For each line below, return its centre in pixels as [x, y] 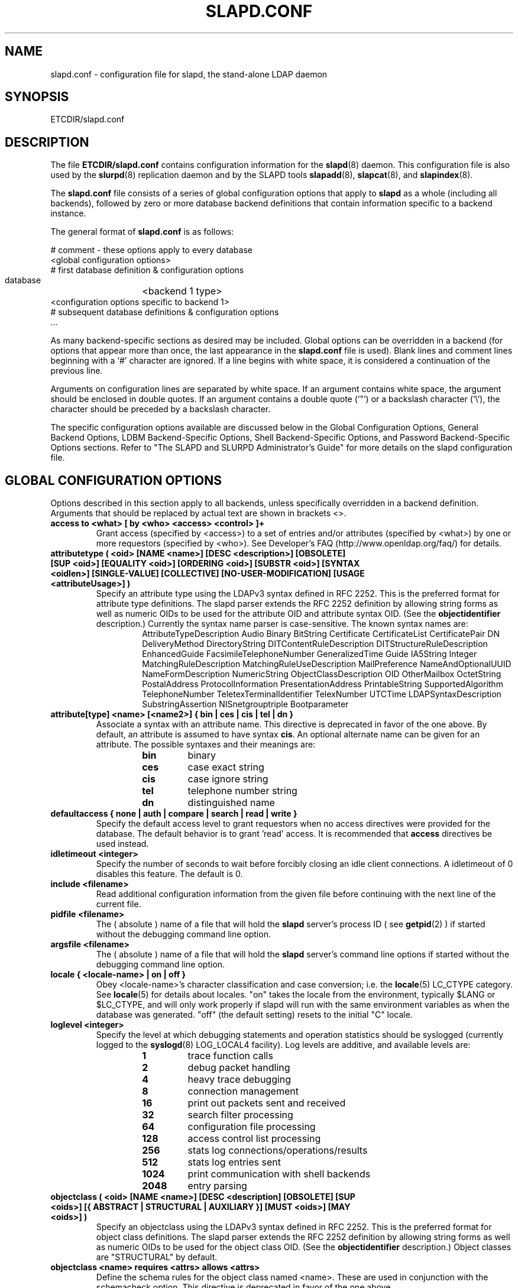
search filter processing [240, 1115]
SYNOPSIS [37, 97]
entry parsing [217, 1186]
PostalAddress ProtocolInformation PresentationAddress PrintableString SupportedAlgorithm [323, 684]
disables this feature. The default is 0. [169, 874]
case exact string [226, 767]
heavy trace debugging [239, 1080]
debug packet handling [239, 1068]
